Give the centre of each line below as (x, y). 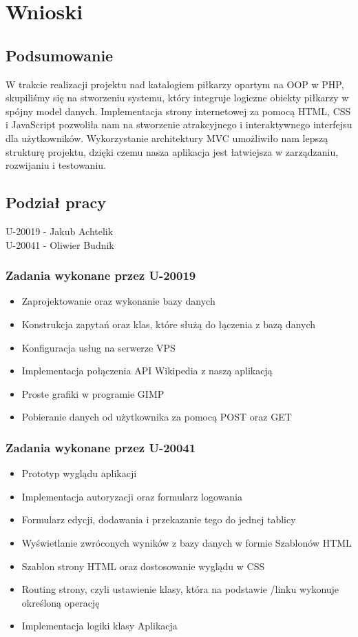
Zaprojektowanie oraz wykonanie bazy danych (118, 301)
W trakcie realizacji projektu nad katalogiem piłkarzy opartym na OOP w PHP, (175, 84)
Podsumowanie (60, 55)
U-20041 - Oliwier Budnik (60, 244)
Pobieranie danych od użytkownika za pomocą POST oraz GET (157, 417)
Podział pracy (56, 202)
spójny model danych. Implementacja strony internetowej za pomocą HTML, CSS (178, 111)
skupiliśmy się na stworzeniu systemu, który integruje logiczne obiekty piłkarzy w (177, 98)
